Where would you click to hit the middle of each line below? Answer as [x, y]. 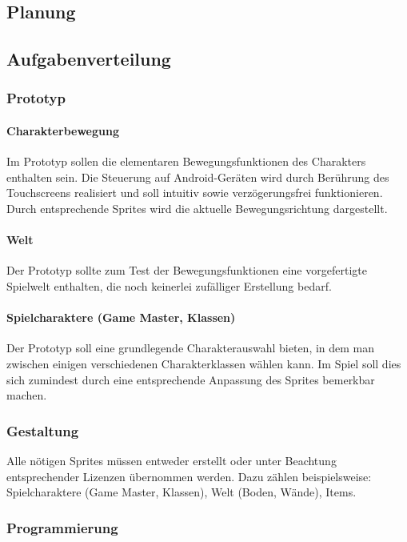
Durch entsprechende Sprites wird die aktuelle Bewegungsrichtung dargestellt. [197, 208]
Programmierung [62, 527]
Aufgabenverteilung [89, 59]
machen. [27, 395]
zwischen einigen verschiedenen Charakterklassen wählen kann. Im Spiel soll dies [204, 363]
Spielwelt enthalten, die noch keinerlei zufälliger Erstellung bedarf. [169, 285]
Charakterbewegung [63, 130]
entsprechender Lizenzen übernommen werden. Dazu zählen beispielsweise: [189, 476]
